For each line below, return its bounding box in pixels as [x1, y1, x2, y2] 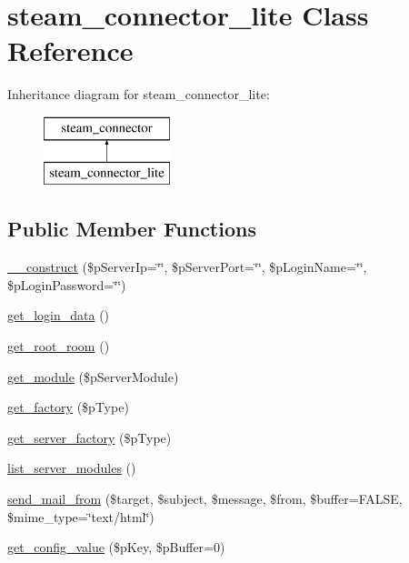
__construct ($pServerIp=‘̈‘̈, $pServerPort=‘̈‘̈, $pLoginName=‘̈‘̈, [7, 257, 367, 276]
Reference [7, 32, 134, 69]
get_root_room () [7, 337, 110, 356]
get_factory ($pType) [7, 397, 129, 417]
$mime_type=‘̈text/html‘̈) [7, 507, 155, 526]
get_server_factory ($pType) [7, 427, 172, 447]
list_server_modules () [7, 458, 136, 478]
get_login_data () [7, 306, 110, 325]
